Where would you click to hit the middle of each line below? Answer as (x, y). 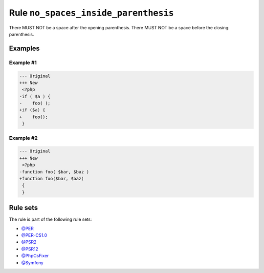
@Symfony (32, 262)
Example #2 (23, 138)
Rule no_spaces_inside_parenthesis (91, 13)
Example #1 (23, 63)
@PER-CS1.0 (34, 235)
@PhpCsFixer (35, 256)
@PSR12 (30, 249)
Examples (24, 48)
